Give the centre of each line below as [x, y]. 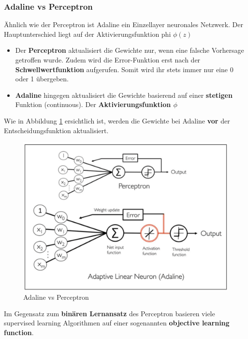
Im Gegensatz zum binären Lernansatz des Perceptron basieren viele [109, 313]
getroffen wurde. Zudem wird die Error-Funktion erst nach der [108, 60]
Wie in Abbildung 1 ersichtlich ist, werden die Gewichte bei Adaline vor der [117, 120]
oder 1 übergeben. [42, 79]
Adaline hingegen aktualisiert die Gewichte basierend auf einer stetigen [124, 95]
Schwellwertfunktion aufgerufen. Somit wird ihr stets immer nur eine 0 [124, 69]
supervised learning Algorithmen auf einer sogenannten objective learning [117, 323]
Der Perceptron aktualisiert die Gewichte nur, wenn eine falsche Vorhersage [130, 50]
